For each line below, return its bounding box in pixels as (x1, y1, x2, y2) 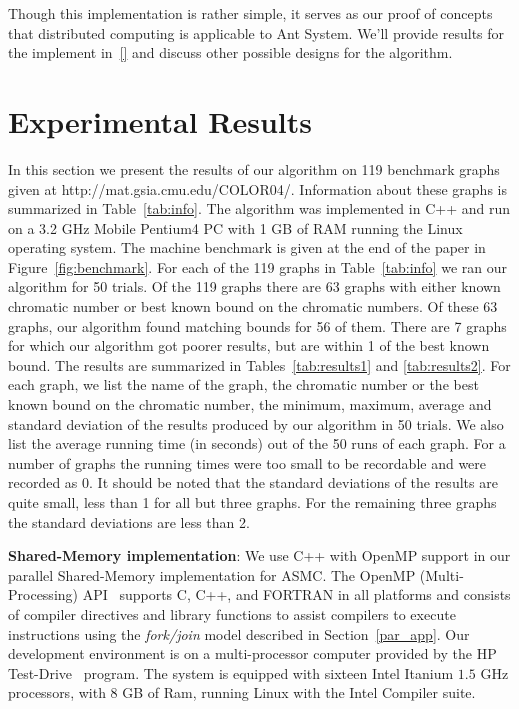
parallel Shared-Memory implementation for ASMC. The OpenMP (8, 564, 416, 585)
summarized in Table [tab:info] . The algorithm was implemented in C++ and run (8, 198, 510, 219)
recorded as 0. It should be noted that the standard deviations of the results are (8, 472, 498, 493)
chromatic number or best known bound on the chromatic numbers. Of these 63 (8, 296, 498, 317)
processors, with (8, 682, 106, 703)
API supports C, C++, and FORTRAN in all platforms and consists (82, 584, 511, 605)
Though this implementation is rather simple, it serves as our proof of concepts (8, 3, 493, 23)
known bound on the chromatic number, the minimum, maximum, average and (8, 394, 492, 415)
